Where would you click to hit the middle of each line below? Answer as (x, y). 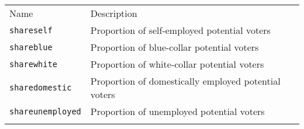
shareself (31, 30)
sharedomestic (41, 88)
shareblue (31, 47)
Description (114, 13)
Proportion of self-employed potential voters (180, 30)
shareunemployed (45, 111)
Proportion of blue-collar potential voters (175, 47)
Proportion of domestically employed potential (185, 81)
